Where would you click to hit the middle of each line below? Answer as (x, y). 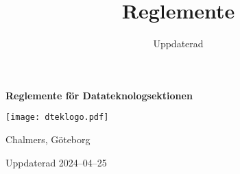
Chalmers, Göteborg (48, 139)
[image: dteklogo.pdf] (57, 117)
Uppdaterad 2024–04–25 (56, 162)
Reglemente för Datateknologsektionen (99, 95)
